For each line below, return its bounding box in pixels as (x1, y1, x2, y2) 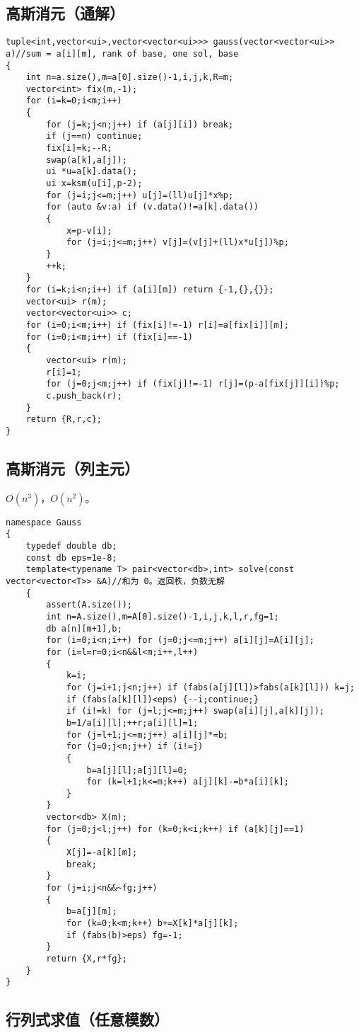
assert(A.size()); (46, 600, 132, 610)
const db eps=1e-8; (25, 552, 117, 563)
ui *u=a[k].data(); (46, 166, 138, 177)
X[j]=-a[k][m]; (66, 847, 138, 858)
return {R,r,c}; (25, 414, 102, 425)
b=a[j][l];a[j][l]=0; (86, 765, 188, 775)
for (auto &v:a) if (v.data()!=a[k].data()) (46, 202, 259, 212)
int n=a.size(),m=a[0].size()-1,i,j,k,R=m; (25, 72, 234, 83)
